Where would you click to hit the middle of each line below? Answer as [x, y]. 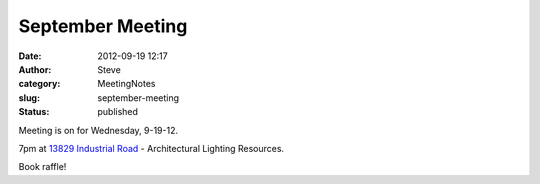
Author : [35, 69]
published [118, 112]
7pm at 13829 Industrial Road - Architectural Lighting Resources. [151, 148]
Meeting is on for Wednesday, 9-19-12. [98, 130]
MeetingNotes [126, 84]
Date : [30, 56]
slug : [29, 97]
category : [39, 84]
